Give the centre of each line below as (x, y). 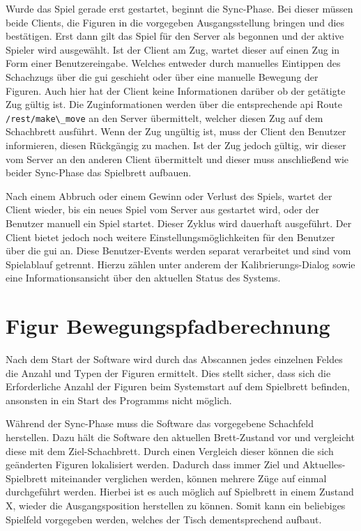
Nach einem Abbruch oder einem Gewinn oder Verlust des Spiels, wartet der (169, 195)
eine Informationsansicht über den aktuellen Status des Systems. (143, 278)
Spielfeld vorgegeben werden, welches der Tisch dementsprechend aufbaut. (164, 519)
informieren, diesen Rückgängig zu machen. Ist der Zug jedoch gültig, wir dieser (176, 145)
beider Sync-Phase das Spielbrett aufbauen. (99, 172)
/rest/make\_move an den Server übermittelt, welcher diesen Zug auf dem (164, 117)
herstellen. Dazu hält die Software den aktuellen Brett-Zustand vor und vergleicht (180, 437)
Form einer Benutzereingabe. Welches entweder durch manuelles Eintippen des (173, 63)
